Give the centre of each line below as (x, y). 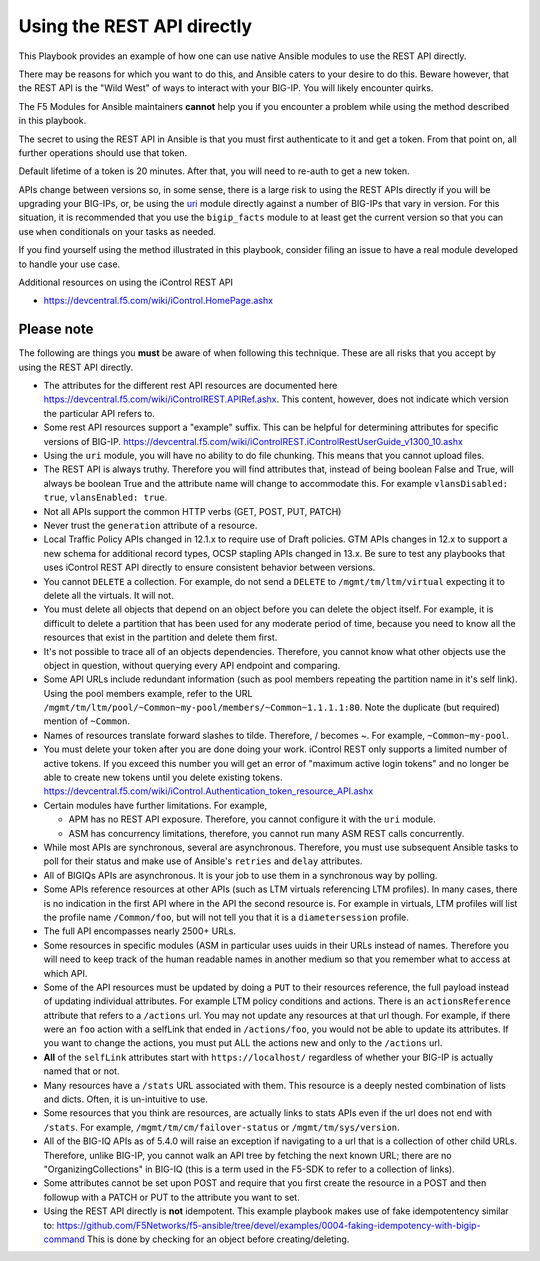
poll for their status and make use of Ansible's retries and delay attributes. (203, 861)
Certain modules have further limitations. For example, (155, 805)
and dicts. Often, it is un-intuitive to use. (126, 1099)
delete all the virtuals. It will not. (108, 595)
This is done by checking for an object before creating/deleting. (218, 1239)
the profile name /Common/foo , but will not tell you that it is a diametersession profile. (226, 917)
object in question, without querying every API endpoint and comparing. (192, 665)
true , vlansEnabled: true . (105, 497)
